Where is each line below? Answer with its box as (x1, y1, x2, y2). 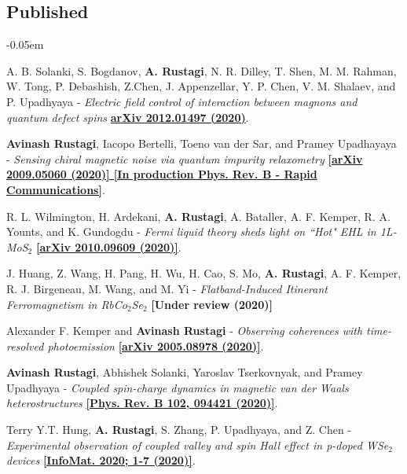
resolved (6, 337, 44, 354)
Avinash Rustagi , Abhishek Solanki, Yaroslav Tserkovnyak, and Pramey (6, 364, 363, 380)
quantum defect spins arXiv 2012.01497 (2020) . (6, 108, 249, 125)
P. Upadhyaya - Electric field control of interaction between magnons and (6, 93, 357, 109)
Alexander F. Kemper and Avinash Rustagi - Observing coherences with (6, 322, 363, 339)
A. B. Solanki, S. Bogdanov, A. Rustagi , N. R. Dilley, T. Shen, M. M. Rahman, (6, 62, 397, 79)
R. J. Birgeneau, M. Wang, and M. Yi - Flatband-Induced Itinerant (6, 280, 328, 296)
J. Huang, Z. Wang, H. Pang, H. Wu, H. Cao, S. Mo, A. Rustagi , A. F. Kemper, (6, 265, 401, 281)
